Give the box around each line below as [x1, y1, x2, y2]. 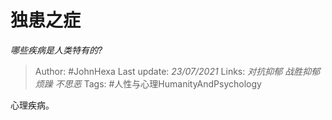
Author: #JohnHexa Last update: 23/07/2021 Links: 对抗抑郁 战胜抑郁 [34, 65, 321, 77]
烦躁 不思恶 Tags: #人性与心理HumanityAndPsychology [34, 77, 262, 90]
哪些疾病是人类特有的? [10, 44, 103, 56]
